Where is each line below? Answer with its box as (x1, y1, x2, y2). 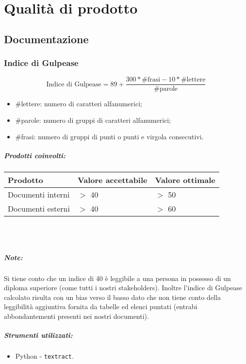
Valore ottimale (155, 174, 215, 185)
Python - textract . (15, 351, 74, 361)
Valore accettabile (77, 174, 148, 185)
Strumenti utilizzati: (4, 330, 73, 340)
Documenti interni (8, 188, 70, 200)
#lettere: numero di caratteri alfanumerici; (15, 99, 142, 109)
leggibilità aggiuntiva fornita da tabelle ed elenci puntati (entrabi (4, 301, 197, 312)
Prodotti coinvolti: (4, 150, 66, 160)
